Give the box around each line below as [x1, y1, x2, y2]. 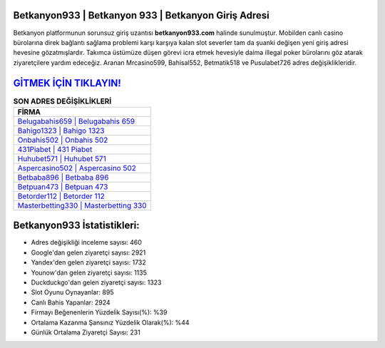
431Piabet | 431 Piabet [17, 144, 93, 154]
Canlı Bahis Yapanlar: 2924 [31, 298, 111, 307]
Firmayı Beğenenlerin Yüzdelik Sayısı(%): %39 [31, 308, 168, 317]
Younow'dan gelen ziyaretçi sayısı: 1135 [31, 268, 148, 277]
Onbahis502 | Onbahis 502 [17, 135, 108, 145]
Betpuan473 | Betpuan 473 [17, 182, 108, 192]
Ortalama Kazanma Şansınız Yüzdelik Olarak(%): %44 [31, 318, 190, 327]
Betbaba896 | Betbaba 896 [17, 172, 109, 182]
